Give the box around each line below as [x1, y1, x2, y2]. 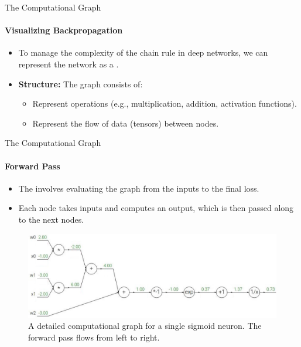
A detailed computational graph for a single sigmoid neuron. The [28, 319, 262, 332]
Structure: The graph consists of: [18, 77, 143, 90]
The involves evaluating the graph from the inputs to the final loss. [18, 182, 259, 194]
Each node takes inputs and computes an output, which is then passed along [18, 202, 294, 214]
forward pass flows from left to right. [28, 331, 160, 343]
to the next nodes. [18, 213, 84, 225]
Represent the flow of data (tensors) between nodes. [32, 117, 219, 129]
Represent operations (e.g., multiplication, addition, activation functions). [32, 97, 297, 110]
